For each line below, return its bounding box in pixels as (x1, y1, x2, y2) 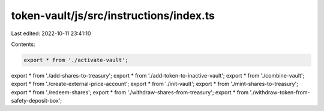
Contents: (11, 41, 35, 48)
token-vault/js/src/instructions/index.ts (11, 9, 215, 22)
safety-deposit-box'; (11, 97, 62, 104)
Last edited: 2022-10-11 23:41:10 (11, 30, 91, 37)
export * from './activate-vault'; (23, 57, 128, 63)
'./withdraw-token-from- (250, 88, 310, 95)
